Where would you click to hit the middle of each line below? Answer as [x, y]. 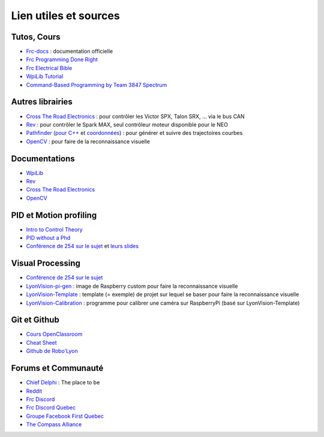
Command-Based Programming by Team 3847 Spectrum [97, 85]
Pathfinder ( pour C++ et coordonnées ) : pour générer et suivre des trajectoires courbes [134, 133]
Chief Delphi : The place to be [63, 382]
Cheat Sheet [41, 342]
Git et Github [35, 320]
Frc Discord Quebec [51, 408]
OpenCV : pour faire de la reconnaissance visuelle [88, 141]
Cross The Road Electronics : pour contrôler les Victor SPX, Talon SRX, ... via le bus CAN [136, 116]
